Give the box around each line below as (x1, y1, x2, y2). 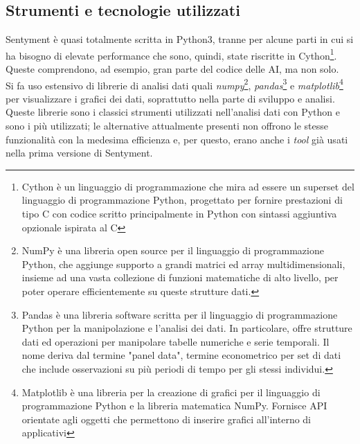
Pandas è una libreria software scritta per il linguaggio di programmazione (21, 307, 338, 321)
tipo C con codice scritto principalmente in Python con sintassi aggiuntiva (21, 206, 337, 221)
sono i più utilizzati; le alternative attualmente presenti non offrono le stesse (6, 118, 328, 133)
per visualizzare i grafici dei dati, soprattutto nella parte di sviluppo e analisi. (6, 91, 335, 105)
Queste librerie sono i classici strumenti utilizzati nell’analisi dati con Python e (6, 105, 340, 119)
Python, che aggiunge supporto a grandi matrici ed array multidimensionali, (21, 256, 345, 271)
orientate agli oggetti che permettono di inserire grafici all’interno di (21, 411, 312, 426)
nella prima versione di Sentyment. (6, 145, 153, 160)
